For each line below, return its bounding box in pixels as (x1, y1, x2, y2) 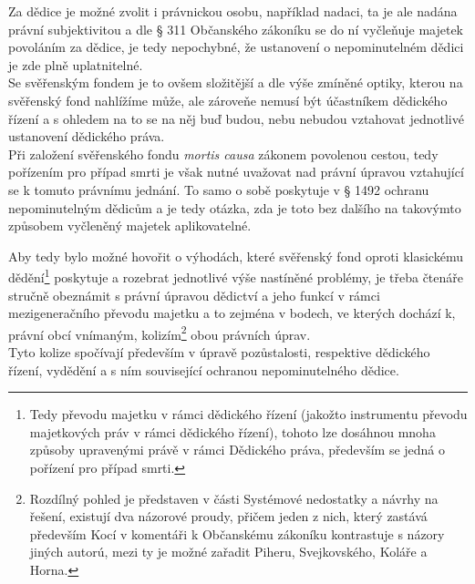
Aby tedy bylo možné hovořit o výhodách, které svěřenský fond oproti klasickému (8, 246, 463, 265)
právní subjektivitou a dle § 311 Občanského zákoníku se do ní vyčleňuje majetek (8, 19, 464, 38)
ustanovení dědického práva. (8, 127, 165, 146)
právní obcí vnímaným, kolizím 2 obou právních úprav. (8, 322, 311, 343)
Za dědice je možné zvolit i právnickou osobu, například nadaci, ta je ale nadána (8, 2, 458, 20)
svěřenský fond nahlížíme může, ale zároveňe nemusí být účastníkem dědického (8, 90, 448, 109)
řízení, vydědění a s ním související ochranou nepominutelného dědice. (8, 360, 399, 379)
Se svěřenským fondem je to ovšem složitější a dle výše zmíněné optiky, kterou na (8, 73, 463, 92)
